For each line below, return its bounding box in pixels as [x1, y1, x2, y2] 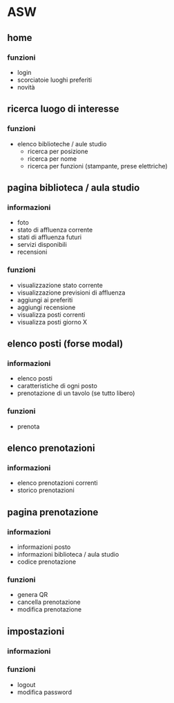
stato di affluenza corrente [17, 226, 93, 234]
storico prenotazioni [17, 486, 75, 494]
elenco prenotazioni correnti [17, 479, 98, 487]
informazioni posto [17, 542, 71, 551]
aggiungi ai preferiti [17, 295, 73, 304]
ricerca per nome [27, 154, 77, 163]
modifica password [17, 688, 72, 696]
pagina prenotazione [7, 506, 99, 518]
